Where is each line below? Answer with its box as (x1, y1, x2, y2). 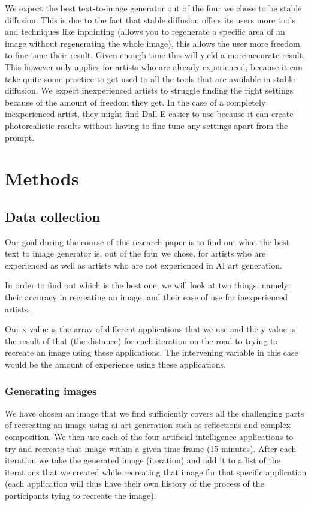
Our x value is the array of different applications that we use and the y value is (5, 323, 296, 335)
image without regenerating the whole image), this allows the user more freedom (5, 37, 300, 49)
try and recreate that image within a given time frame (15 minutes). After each (5, 442, 297, 454)
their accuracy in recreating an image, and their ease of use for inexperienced (5, 291, 288, 303)
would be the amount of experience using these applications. (5, 358, 226, 371)
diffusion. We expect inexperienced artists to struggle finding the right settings (5, 84, 294, 97)
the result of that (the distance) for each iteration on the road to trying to (5, 334, 278, 347)
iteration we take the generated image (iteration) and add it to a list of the (5, 454, 280, 466)
